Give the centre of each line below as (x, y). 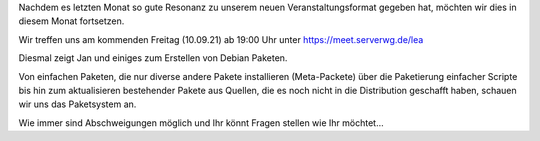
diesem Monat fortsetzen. (71, 21)
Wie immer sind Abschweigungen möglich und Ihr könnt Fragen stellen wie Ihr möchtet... (201, 122)
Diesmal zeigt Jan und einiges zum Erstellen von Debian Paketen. (153, 58)
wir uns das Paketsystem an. (77, 104)
